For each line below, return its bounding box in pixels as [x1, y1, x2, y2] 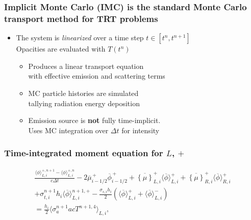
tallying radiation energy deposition [28, 97, 140, 108]
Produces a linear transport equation [28, 60, 144, 71]
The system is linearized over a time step [16, 32, 144, 43]
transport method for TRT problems [4, 12, 158, 25]
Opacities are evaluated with [16, 43, 106, 54]
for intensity [121, 125, 160, 135]
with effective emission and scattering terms [28, 70, 165, 81]
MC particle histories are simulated [28, 87, 139, 98]
